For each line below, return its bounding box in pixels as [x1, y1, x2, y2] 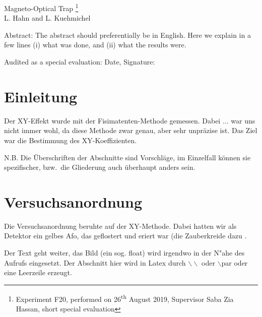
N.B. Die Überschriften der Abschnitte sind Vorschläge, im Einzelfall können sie [4, 152, 251, 162]
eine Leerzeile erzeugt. [4, 267, 72, 278]
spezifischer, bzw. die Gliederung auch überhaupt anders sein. [4, 162, 195, 172]
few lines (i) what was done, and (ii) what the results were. [4, 39, 186, 50]
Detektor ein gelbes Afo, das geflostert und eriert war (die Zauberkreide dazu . [4, 230, 247, 241]
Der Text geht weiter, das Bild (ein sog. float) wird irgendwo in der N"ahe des [4, 247, 245, 258]
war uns [231, 115, 255, 125]
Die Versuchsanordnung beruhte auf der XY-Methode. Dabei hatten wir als [4, 220, 237, 231]
